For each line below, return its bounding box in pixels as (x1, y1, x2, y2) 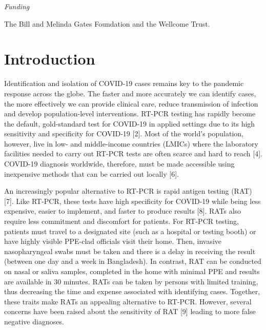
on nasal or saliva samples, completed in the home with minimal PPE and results (4, 266, 260, 276)
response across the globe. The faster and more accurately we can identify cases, (4, 88, 256, 98)
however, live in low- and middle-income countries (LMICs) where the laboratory (4, 138, 258, 149)
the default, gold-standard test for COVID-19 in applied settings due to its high (4, 118, 255, 129)
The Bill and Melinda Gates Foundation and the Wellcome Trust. (4, 18, 210, 29)
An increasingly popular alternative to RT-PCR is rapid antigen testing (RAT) (4, 185, 252, 196)
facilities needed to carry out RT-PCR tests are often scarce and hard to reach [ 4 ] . (4, 148, 262, 159)
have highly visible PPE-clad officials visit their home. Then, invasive (4, 236, 222, 246)
